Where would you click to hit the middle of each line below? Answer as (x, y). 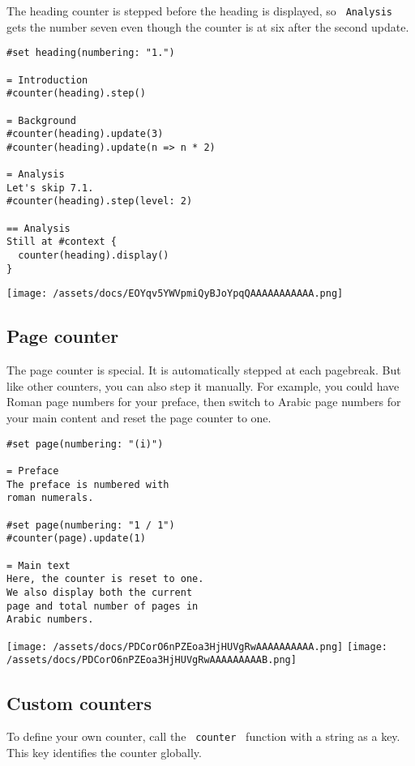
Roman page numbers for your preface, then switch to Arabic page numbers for (204, 402)
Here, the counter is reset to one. (105, 579)
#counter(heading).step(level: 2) (100, 201)
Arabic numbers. (50, 620)
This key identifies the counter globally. (104, 752)
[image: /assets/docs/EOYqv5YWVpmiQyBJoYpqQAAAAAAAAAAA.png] (175, 294)
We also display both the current (100, 592)
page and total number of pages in (103, 606)
